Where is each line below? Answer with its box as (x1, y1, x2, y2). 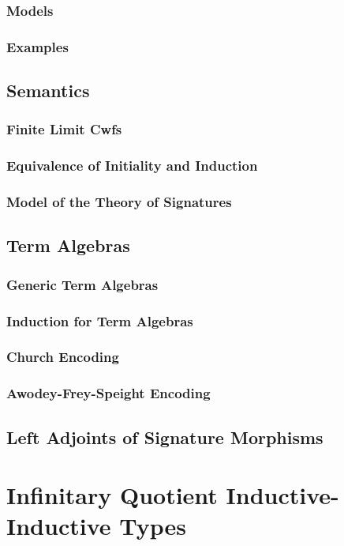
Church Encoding (6, 347, 119, 367)
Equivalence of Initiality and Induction (6, 156, 258, 175)
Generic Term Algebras (6, 274, 159, 294)
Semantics (6, 78, 90, 103)
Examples (6, 36, 69, 56)
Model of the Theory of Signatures (6, 192, 232, 212)
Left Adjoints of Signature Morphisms (6, 424, 323, 449)
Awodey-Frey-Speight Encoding (6, 383, 211, 403)
